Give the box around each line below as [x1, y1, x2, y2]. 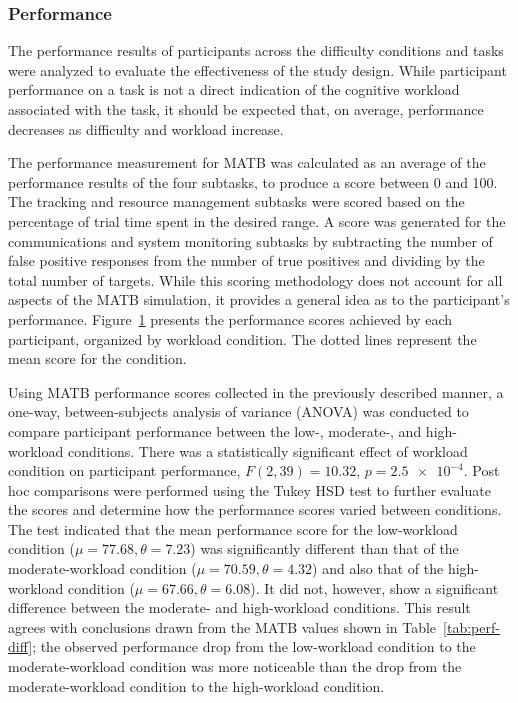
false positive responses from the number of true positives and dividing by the [8, 250, 485, 271]
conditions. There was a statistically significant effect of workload [67, 440, 468, 461]
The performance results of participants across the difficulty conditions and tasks [8, 40, 504, 61]
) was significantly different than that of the [190, 538, 459, 559]
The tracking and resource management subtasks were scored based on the [8, 191, 465, 212]
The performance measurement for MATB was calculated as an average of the [8, 152, 486, 173]
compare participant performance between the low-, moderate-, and [8, 420, 422, 441]
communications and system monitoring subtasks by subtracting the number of [8, 230, 493, 251]
